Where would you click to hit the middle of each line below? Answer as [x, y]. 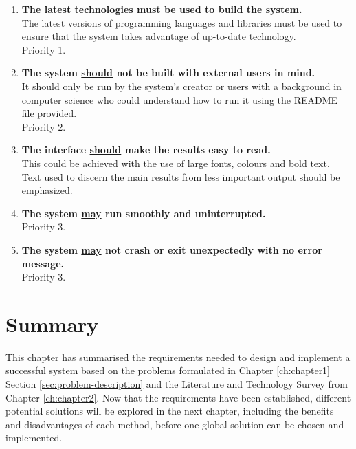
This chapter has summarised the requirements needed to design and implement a [178, 357]
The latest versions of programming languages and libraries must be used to [182, 22]
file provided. [49, 113]
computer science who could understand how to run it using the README [180, 99]
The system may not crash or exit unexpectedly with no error [172, 249]
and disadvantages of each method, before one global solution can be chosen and [175, 424]
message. [43, 263]
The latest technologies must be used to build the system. [162, 9]
